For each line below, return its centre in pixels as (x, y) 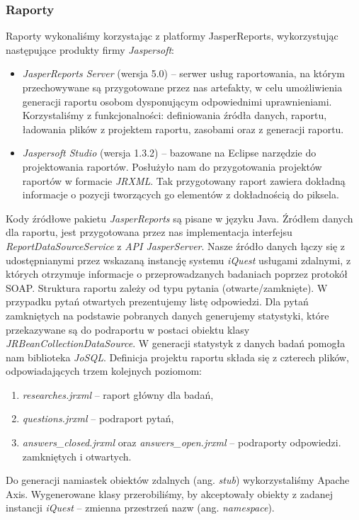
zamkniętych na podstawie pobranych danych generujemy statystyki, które (167, 315)
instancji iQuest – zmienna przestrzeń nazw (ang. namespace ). (140, 508)
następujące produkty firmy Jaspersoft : (90, 49)
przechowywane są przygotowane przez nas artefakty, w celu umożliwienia (182, 87)
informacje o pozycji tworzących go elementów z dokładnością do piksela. (181, 194)
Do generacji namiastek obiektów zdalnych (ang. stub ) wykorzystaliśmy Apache (178, 480)
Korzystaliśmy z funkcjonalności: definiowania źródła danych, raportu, (175, 115)
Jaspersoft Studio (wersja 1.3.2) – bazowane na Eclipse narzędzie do (169, 153)
